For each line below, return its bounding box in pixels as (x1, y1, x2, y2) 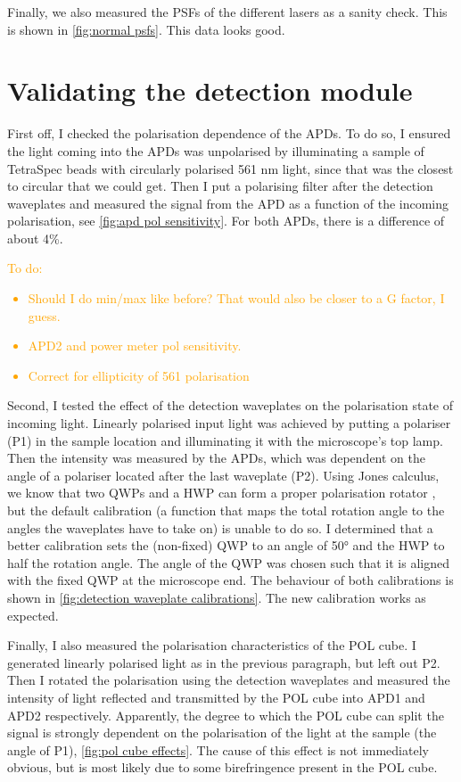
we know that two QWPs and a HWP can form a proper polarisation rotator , (7, 483, 436, 502)
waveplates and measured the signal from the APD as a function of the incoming (7, 193, 449, 212)
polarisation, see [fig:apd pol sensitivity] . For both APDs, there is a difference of (7, 211, 445, 230)
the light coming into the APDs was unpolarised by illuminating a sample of (7, 141, 424, 160)
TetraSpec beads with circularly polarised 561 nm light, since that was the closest (7, 159, 454, 177)
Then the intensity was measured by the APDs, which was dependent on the (7, 449, 425, 467)
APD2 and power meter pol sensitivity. (28, 336, 242, 355)
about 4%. (7, 228, 63, 247)
